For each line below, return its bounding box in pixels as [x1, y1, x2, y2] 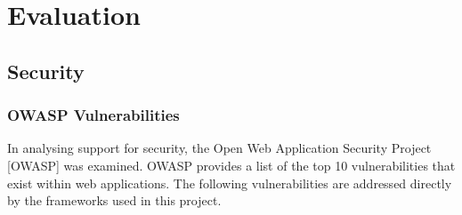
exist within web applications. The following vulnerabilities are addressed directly [7, 173, 452, 192]
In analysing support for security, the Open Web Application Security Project [7, 139, 432, 157]
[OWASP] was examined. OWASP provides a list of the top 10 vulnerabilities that [7, 155, 456, 174]
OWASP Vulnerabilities [7, 104, 180, 126]
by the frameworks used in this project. [7, 191, 222, 210]
